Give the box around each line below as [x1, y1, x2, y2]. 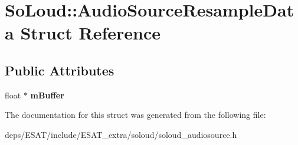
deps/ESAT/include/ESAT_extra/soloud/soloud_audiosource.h [5, 128, 237, 140]
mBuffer [30, 88, 64, 101]
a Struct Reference [5, 21, 161, 45]
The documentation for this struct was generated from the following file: [5, 108, 266, 121]
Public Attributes [5, 61, 114, 79]
